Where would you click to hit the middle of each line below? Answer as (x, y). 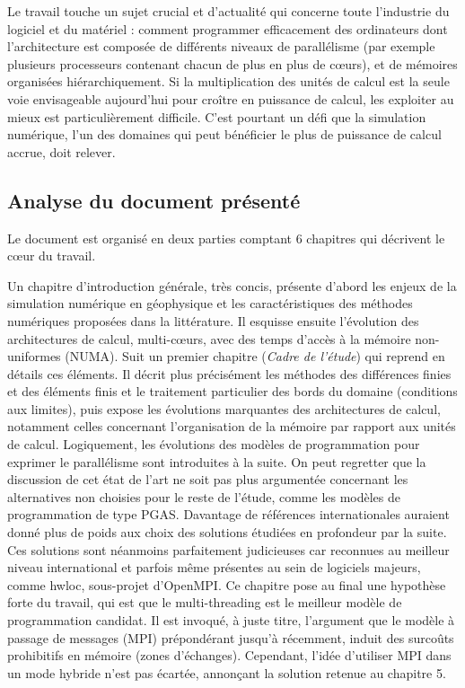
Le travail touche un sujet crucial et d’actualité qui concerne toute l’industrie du (228, 11)
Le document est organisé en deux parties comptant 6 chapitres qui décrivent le (226, 238)
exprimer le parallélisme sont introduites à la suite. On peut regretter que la (217, 461)
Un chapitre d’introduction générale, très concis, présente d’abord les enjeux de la (232, 285)
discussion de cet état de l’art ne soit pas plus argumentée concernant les (208, 479)
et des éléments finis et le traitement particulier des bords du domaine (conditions (232, 391)
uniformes (34, 356)
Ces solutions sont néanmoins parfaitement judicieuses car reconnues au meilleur (228, 549)
